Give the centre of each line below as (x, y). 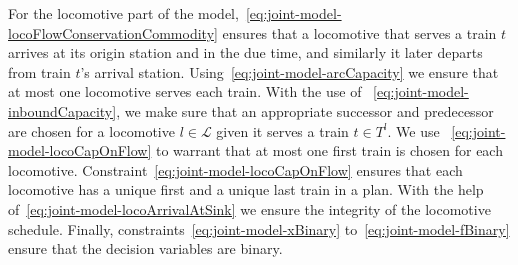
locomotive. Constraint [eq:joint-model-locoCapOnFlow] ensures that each (235, 169)
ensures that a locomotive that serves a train (359, 32)
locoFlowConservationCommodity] (113, 32)
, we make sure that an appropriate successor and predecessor (305, 110)
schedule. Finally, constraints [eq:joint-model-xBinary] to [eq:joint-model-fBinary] (259, 228)
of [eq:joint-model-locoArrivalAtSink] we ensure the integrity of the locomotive (249, 208)
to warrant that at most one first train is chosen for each (329, 150)
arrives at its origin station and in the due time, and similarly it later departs (245, 52)
